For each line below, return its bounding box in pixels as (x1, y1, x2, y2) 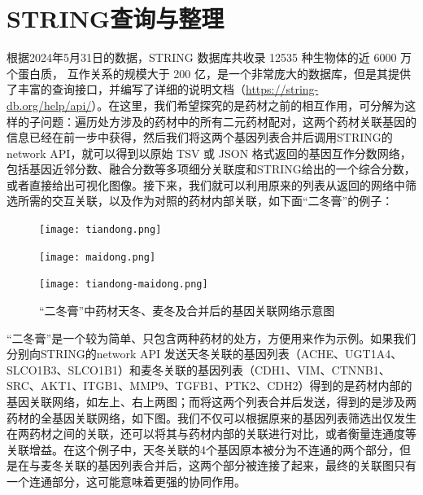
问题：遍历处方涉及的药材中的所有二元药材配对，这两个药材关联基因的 (40, 112, 416, 129)
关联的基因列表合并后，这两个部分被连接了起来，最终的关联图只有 (63, 457, 416, 474)
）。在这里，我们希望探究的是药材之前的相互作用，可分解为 (91, 96, 405, 113)
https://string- (246, 81, 319, 98)
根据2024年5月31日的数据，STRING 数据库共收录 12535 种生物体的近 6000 (7, 49, 397, 66)
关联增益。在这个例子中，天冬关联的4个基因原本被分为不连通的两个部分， (7, 440, 399, 458)
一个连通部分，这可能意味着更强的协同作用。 (7, 472, 246, 489)
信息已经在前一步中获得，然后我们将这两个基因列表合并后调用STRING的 (7, 129, 393, 146)
